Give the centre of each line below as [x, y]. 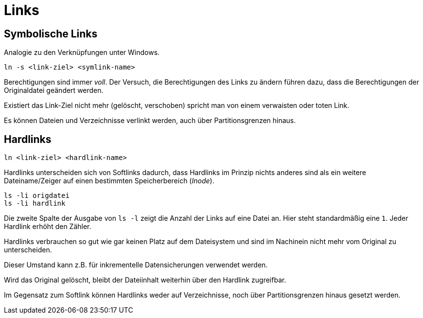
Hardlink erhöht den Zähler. [48, 227]
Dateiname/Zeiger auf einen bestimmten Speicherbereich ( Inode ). [109, 181]
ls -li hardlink [35, 203]
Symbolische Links [51, 34]
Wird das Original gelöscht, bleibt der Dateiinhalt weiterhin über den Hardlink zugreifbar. [145, 280]
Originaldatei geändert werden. [54, 90]
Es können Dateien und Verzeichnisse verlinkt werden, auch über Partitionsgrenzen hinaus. [150, 121]
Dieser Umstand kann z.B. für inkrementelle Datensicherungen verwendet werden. [136, 265]
